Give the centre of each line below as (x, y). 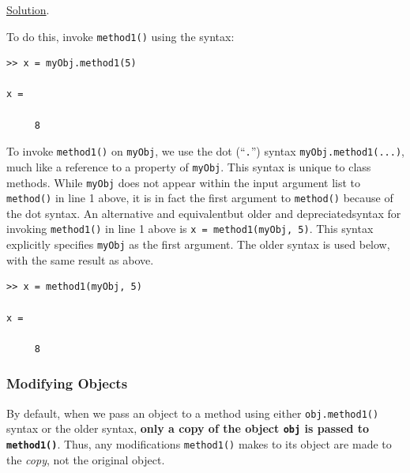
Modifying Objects (67, 383)
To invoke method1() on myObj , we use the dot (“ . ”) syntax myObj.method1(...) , (205, 151)
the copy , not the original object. (86, 459)
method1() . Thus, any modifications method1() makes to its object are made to (199, 443)
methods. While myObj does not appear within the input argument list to (183, 182)
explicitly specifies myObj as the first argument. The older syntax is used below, (198, 244)
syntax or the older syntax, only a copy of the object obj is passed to (188, 428)
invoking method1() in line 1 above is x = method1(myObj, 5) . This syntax (190, 229)
